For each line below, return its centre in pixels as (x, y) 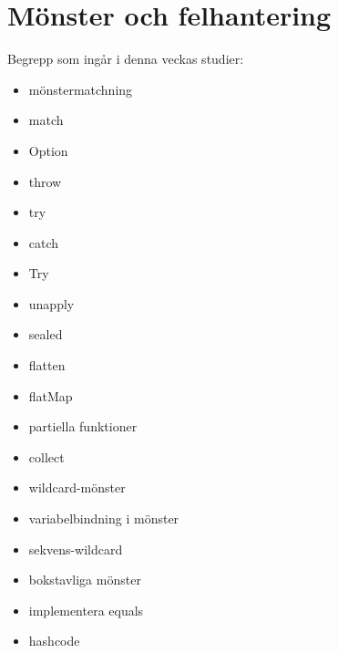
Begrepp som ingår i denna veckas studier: (126, 59)
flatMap (51, 395)
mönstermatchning (81, 89)
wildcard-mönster (77, 487)
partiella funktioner (83, 426)
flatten (47, 365)
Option (48, 150)
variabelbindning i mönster (104, 518)
